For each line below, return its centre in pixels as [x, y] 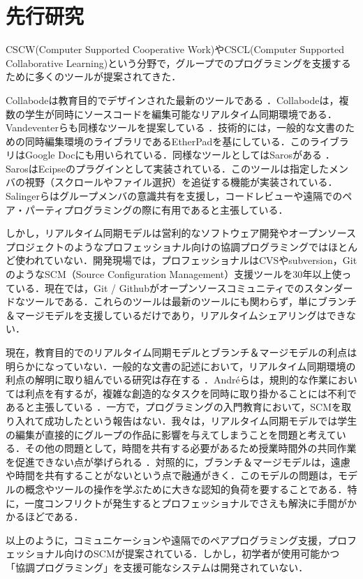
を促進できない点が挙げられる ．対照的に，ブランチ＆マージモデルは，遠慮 [178, 461]
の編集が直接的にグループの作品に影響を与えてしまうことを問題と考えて [171, 434]
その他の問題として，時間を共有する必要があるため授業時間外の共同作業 [191, 448]
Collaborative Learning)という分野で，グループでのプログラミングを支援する [178, 63]
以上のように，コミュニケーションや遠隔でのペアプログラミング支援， [167, 540]
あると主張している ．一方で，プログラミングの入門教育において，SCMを [174, 407]
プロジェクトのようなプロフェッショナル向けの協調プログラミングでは [167, 246]
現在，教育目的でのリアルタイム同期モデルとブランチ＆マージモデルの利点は [181, 352]
